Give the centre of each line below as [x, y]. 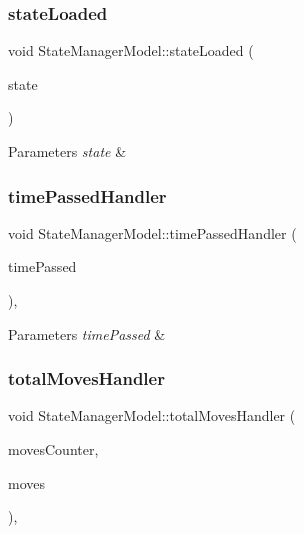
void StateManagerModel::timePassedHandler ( [152, 232]
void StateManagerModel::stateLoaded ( [131, 50]
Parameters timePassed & [87, 333]
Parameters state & [67, 151]
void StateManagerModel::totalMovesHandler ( [152, 415]
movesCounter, [53, 449]
